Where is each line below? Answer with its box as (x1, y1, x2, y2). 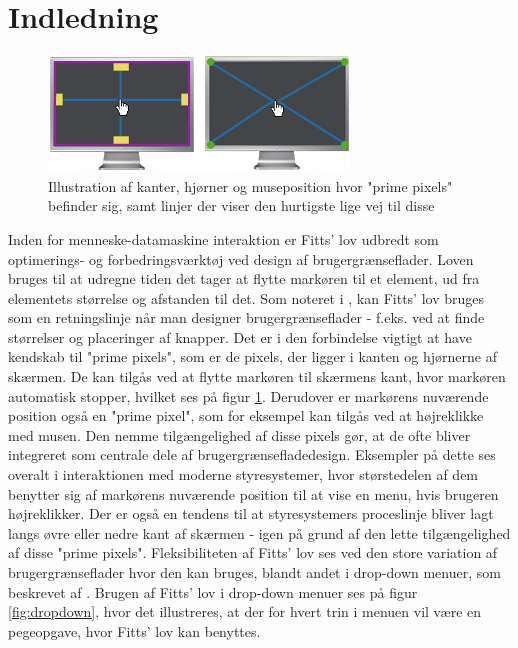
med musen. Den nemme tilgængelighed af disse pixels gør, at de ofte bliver (8, 424, 471, 445)
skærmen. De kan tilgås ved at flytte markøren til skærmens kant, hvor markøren (8, 366, 506, 387)
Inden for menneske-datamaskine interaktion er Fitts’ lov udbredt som (8, 228, 439, 249)
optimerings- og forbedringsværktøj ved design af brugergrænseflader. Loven (8, 248, 474, 269)
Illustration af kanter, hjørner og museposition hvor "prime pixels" (48, 175, 453, 196)
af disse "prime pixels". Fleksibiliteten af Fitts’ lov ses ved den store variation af (8, 542, 498, 563)
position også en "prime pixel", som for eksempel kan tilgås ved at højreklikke (8, 405, 484, 426)
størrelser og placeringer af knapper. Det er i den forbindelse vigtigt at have (8, 326, 472, 347)
